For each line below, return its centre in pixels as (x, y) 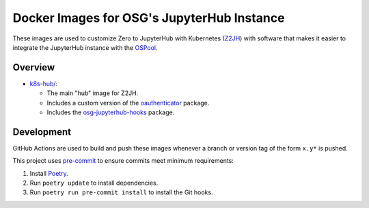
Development (42, 132)
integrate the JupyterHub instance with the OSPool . (85, 47)
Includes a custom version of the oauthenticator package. (128, 103)
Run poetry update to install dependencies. (94, 183)
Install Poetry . (49, 173)
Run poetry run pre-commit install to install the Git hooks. (121, 192)
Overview (34, 67)
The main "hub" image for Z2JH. (93, 93)
